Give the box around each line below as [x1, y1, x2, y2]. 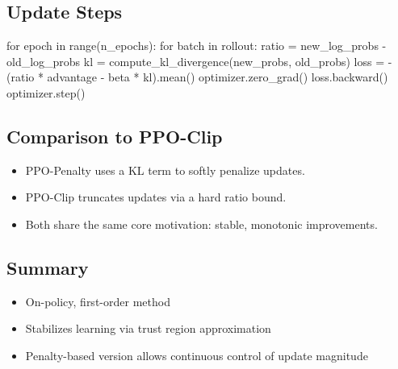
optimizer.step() [6, 84, 86, 101]
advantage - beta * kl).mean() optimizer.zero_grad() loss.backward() [47, 68, 388, 85]
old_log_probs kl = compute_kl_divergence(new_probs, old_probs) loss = [6, 52, 385, 69]
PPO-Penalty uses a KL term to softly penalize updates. [25, 161, 305, 178]
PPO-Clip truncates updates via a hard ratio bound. [25, 189, 287, 205]
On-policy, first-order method [25, 292, 170, 309]
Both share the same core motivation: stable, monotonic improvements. [25, 215, 378, 232]
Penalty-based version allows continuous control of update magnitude [25, 346, 368, 363]
